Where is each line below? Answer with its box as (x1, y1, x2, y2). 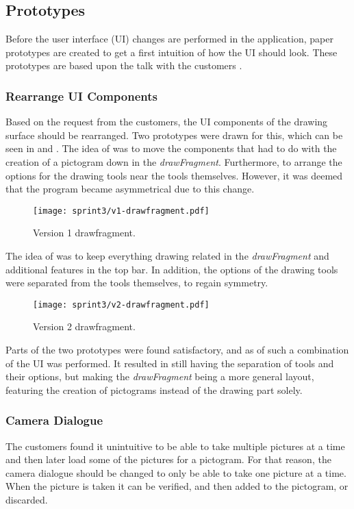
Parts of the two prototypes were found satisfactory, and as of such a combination (5, 343, 349, 357)
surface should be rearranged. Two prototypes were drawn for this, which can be (5, 127, 343, 142)
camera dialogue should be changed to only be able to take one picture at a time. (5, 465, 346, 480)
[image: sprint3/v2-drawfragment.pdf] (33, 299, 210, 310)
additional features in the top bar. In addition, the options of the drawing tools (5, 262, 338, 276)
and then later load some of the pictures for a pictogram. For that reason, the (5, 452, 331, 467)
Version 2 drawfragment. (33, 319, 136, 334)
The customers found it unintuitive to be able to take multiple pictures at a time (5, 438, 345, 453)
